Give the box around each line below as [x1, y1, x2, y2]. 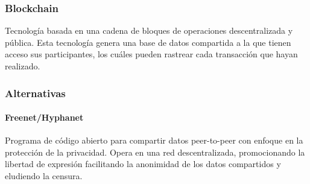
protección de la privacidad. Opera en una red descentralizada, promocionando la [5, 145, 305, 158]
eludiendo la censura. [5, 170, 83, 182]
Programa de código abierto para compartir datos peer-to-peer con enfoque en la [5, 134, 303, 147]
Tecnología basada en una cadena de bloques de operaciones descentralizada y [5, 24, 293, 37]
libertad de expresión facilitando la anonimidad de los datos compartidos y [5, 157, 281, 170]
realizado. [5, 60, 40, 72]
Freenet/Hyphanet [5, 111, 84, 124]
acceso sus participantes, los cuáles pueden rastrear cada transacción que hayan [5, 48, 298, 60]
